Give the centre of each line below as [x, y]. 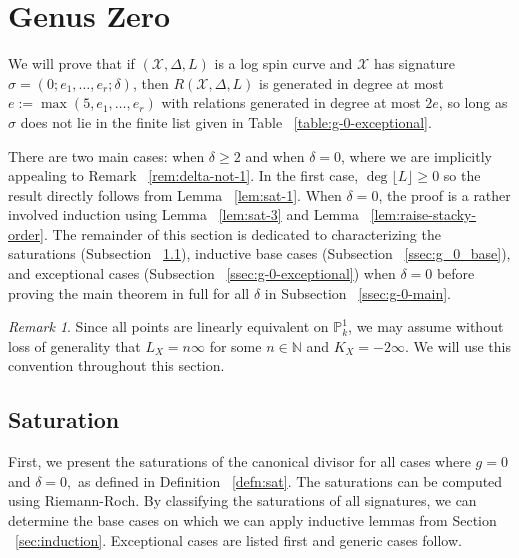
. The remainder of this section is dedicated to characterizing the [242, 233]
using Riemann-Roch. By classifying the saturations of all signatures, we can [242, 500]
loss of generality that [74, 345]
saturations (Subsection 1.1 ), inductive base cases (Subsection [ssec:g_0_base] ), [259, 253]
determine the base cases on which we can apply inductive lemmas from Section [252, 520]
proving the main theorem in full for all [129, 292]
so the [462, 175]
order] [26, 233]
